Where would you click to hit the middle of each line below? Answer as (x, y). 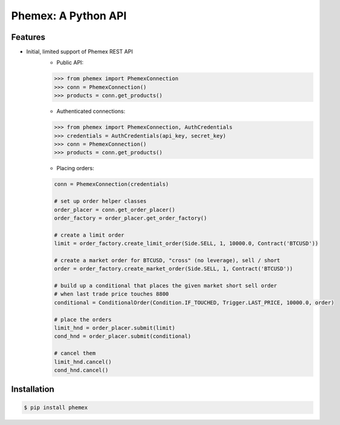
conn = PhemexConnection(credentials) (111, 184)
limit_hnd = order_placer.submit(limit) (114, 328)
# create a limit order (89, 235)
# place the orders (83, 319)
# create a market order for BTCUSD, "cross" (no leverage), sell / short (167, 260)
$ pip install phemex (56, 407)
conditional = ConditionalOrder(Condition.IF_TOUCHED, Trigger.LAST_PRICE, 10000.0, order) (194, 302)
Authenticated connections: (91, 111)
